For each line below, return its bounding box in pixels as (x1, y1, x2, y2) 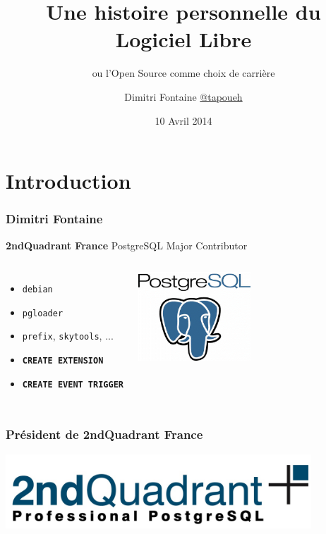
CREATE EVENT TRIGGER (22, 379, 123, 390)
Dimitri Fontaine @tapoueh (124, 89, 243, 104)
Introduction (6, 166, 131, 195)
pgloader (22, 308, 64, 318)
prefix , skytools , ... (22, 328, 114, 343)
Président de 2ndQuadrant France (6, 426, 203, 443)
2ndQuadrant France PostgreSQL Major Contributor (6, 237, 248, 252)
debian (22, 285, 53, 295)
